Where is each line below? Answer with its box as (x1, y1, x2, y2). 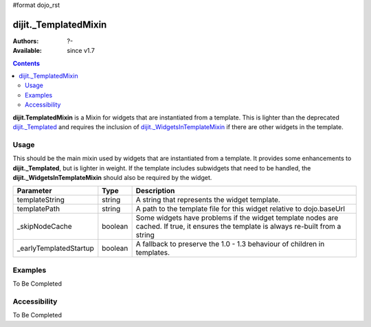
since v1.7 (67, 47, 95, 55)
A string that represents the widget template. (135, 195, 281, 205)
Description (135, 186, 175, 196)
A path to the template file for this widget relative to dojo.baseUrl (135, 204, 346, 214)
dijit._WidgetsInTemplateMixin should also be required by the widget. (12, 173, 212, 181)
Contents (12, 59, 41, 67)
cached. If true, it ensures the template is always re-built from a (135, 222, 341, 232)
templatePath (16, 204, 60, 214)
